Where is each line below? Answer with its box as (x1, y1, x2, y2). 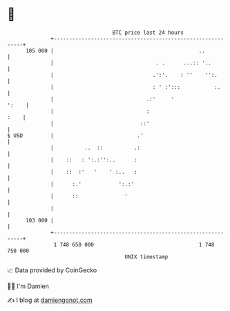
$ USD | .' (7, 132, 144, 139)
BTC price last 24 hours (112, 29, 184, 36)
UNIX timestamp (124, 253, 169, 260)
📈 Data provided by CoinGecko (7, 266, 97, 274)
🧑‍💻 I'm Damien (7, 282, 50, 290)
